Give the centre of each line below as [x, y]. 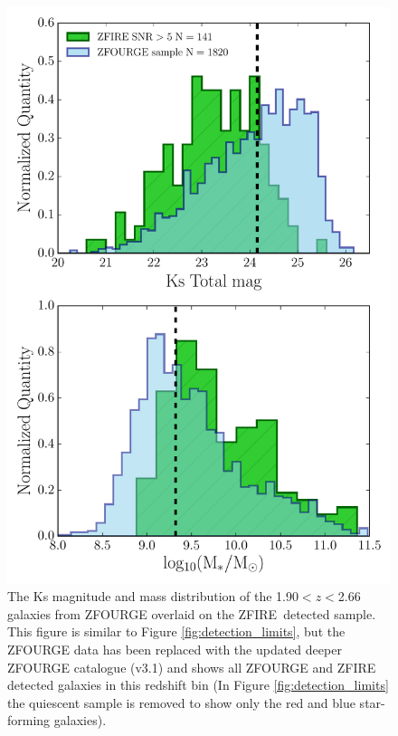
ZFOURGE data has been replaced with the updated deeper [175, 649]
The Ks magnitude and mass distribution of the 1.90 [153, 596]
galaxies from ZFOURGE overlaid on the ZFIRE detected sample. [192, 613]
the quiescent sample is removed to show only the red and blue [181, 702]
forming [29, 720]
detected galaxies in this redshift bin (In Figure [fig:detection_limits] [198, 685]
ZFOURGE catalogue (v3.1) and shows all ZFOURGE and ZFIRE [192, 667]
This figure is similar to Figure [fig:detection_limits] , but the [176, 631]
